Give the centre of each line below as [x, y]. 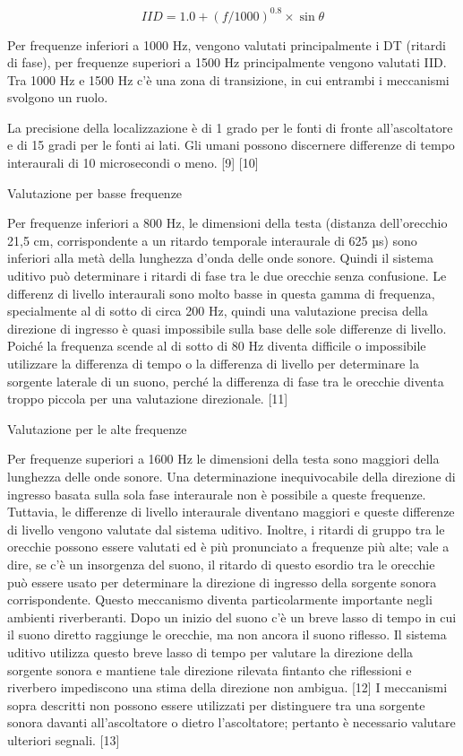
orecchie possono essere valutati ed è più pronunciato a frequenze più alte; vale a [228, 547]
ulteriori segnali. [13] [64, 739]
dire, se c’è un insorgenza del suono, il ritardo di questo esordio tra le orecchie [221, 564]
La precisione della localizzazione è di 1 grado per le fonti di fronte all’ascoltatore [230, 127]
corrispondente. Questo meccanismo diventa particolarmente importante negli [220, 600]
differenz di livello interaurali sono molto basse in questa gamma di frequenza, [221, 293]
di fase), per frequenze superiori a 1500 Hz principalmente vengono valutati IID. [227, 62]
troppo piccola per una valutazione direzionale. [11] [148, 399]
